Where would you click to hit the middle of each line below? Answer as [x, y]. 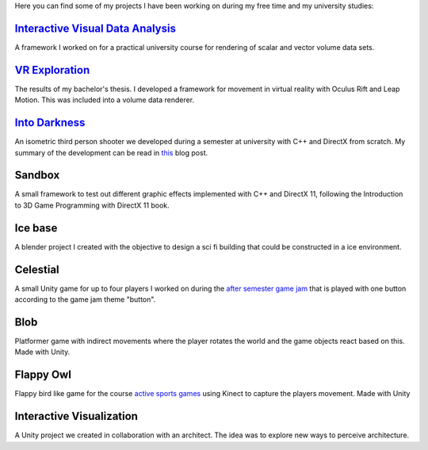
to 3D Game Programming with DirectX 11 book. [92, 205]
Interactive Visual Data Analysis [95, 28]
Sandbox [37, 175]
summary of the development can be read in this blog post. [111, 153]
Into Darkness [50, 123]
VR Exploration [52, 70]
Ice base [36, 228]
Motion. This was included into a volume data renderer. [104, 100]
